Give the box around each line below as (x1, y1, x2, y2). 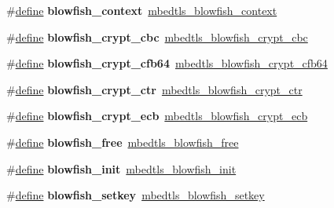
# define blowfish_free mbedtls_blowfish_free (6, 133, 239, 150)
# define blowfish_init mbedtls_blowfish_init (6, 160, 237, 177)
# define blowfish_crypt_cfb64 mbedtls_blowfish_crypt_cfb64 (6, 55, 328, 71)
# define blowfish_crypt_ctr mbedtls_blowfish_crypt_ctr (6, 81, 303, 97)
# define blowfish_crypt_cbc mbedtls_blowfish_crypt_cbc (6, 28, 308, 45)
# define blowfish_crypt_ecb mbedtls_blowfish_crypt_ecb (6, 108, 308, 124)
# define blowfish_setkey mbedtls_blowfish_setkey (6, 187, 265, 203)
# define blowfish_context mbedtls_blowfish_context (6, 2, 277, 18)
